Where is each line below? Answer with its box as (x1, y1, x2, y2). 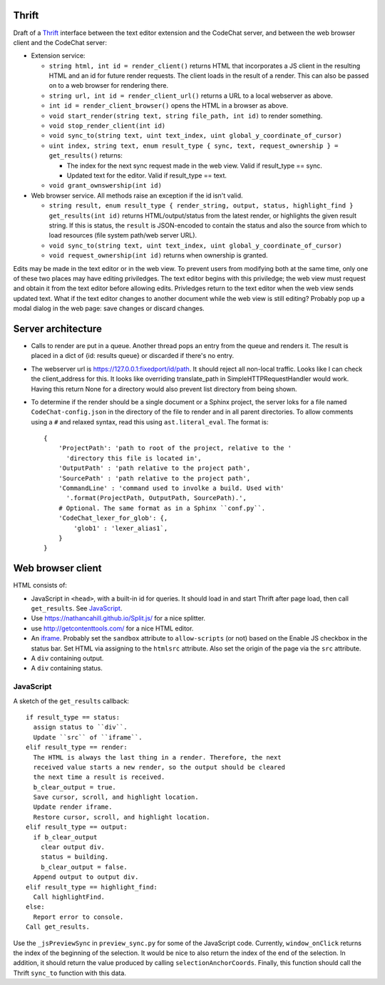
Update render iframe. (33, 803, 113, 811)
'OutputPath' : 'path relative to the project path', (58, 464, 251, 472)
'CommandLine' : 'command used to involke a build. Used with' (58, 484, 284, 492)
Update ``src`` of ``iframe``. (33, 733, 143, 741)
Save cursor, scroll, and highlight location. (33, 793, 199, 802)
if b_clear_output (33, 833, 98, 841)
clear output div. (40, 843, 106, 852)
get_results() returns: (48, 151, 123, 160)
